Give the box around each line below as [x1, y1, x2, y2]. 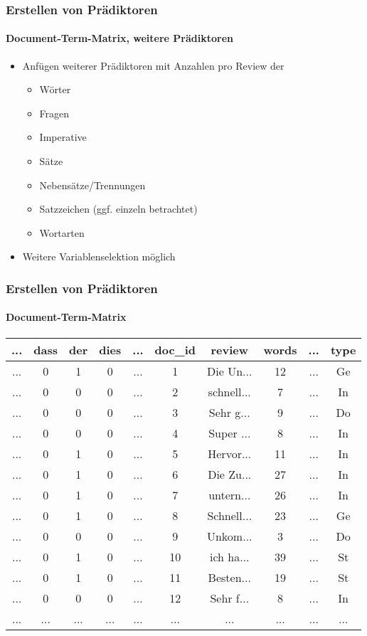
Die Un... [207, 362, 252, 379]
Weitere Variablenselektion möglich [22, 249, 176, 264]
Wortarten [39, 225, 85, 240]
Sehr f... [210, 589, 250, 606]
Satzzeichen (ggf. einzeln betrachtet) [39, 201, 198, 216]
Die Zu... [208, 465, 252, 482]
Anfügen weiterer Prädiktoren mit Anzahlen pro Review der [22, 58, 284, 73]
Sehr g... [208, 403, 250, 420]
